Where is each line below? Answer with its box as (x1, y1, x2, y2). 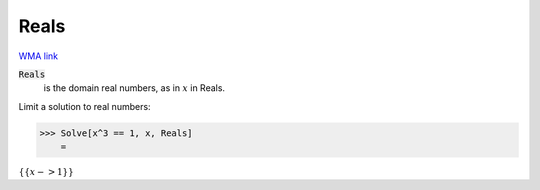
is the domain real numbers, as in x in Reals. (43, 82, 225, 94)
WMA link (18, 50, 59, 62)
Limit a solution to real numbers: (18, 100, 151, 112)
